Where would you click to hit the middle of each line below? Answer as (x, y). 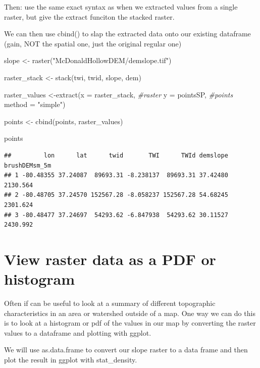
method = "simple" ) (35, 104)
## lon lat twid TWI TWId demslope (116, 155)
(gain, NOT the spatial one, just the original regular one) (93, 43)
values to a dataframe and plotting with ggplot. (78, 332)
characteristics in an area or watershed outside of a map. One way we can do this (130, 313)
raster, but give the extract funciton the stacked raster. (89, 16)
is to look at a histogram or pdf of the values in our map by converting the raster (130, 323)
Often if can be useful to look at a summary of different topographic (110, 303)
